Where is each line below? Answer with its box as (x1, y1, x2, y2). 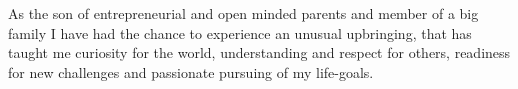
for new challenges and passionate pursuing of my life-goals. (8, 61, 374, 82)
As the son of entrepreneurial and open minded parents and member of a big (8, 3, 479, 23)
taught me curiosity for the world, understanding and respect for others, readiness (8, 42, 511, 63)
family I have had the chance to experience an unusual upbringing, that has (8, 22, 472, 43)
